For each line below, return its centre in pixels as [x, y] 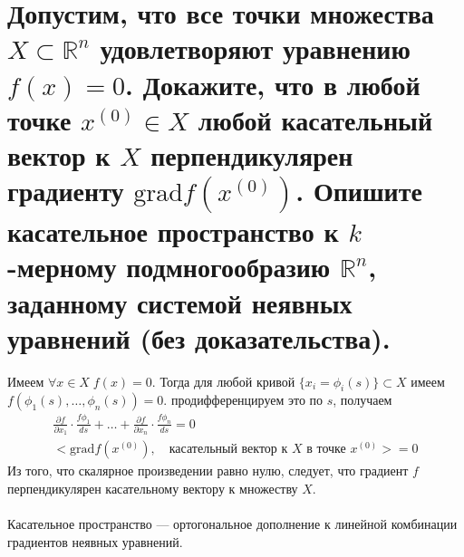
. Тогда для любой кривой [223, 381]
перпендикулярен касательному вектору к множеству [153, 489]
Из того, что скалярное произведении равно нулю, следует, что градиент [208, 471]
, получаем [362, 400]
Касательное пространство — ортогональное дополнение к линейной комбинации [232, 524]
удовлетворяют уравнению [255, 48]
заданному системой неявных [180, 302]
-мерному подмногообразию [169, 267]
